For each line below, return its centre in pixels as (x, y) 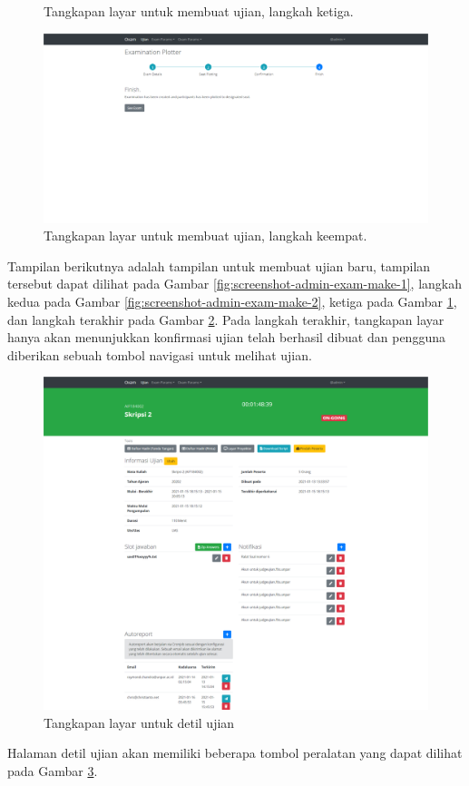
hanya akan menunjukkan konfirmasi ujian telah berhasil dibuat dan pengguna (226, 337)
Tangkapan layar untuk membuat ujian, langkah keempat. (205, 236)
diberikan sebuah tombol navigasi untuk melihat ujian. (160, 354)
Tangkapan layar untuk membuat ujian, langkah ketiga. (199, 11)
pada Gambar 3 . (53, 771)
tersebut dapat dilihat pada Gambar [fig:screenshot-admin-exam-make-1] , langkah (234, 284)
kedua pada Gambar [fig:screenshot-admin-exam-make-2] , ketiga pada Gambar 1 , (232, 302)
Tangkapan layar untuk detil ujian (139, 722)
